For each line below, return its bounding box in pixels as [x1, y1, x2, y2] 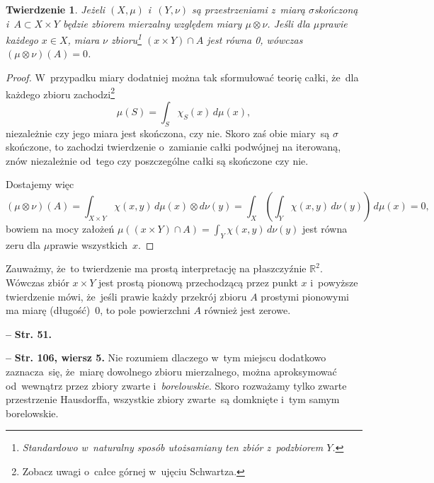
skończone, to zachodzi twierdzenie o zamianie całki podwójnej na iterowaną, [6, 139, 341, 154]
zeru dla [6, 237, 41, 252]
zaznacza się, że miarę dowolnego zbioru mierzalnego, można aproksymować [6, 364, 337, 378]
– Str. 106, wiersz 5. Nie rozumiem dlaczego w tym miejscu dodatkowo [6, 350, 326, 365]
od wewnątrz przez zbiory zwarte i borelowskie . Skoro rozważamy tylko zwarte [6, 378, 347, 392]
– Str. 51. [6, 326, 52, 341]
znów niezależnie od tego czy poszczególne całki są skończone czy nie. [6, 153, 309, 168]
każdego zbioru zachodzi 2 [6, 84, 115, 101]
